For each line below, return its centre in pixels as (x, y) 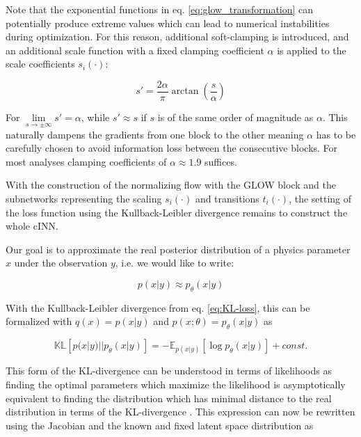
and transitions (227, 199)
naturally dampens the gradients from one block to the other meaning (155, 134)
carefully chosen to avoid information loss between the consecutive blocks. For (172, 148)
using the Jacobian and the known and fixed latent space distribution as (160, 425)
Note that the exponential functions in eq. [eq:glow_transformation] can (160, 9)
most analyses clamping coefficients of (86, 161)
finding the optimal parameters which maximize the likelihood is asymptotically (176, 384)
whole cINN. (32, 226)
